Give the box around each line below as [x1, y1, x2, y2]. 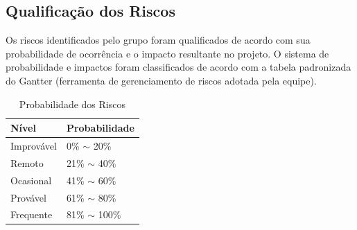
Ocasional [10, 172, 52, 187]
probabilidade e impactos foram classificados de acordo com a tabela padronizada [6, 60, 351, 74]
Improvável [10, 139, 57, 153]
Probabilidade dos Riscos [19, 96, 125, 111]
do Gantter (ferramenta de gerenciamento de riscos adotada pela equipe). [6, 73, 317, 87]
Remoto [10, 155, 44, 170]
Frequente [10, 207, 53, 222]
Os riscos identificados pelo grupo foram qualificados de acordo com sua [6, 33, 311, 47]
